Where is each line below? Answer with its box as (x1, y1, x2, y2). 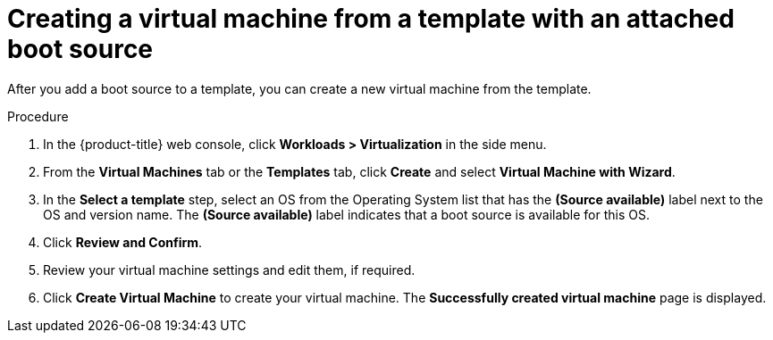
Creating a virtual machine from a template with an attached (7, 4, 735, 34)
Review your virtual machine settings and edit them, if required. (43, 261, 416, 278)
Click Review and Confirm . (43, 234, 203, 250)
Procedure (7, 108, 69, 124)
